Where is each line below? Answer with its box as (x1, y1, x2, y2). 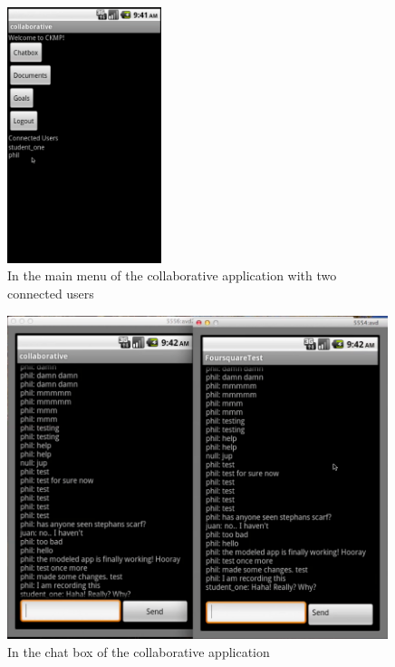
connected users (7, 284, 94, 302)
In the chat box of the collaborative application (7, 642, 270, 661)
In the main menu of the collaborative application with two (7, 266, 337, 285)
